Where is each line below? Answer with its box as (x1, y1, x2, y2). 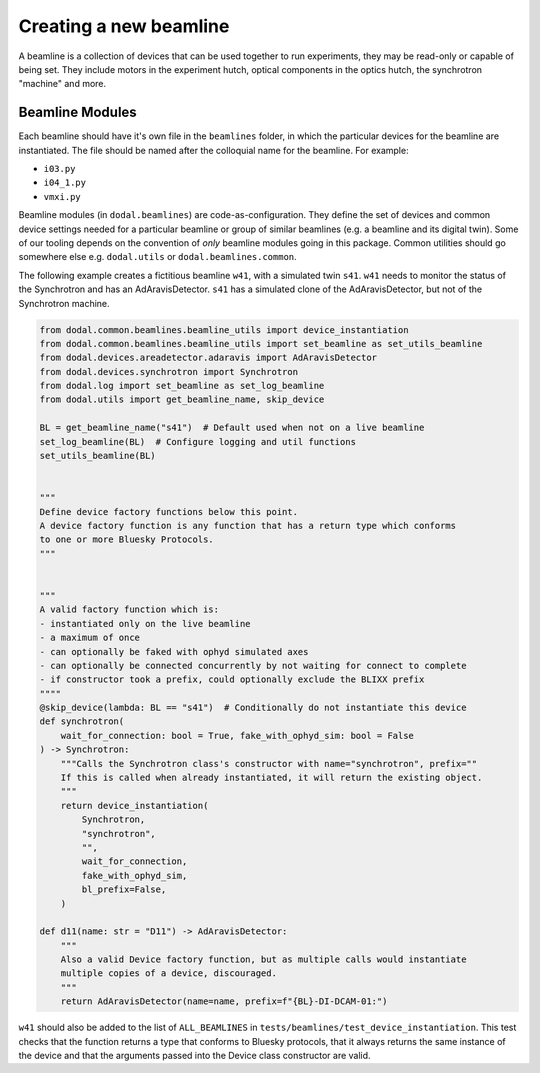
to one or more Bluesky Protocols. (39, 534, 214, 545)
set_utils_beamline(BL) (39, 450, 157, 462)
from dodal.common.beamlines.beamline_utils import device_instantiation (39, 324, 409, 335)
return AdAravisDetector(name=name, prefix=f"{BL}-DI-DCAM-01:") (60, 996, 388, 1007)
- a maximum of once (39, 632, 140, 644)
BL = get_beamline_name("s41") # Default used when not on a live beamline (39, 422, 425, 434)
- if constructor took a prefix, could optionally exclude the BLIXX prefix (39, 674, 425, 685)
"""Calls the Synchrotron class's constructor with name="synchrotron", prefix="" (60, 758, 478, 769)
